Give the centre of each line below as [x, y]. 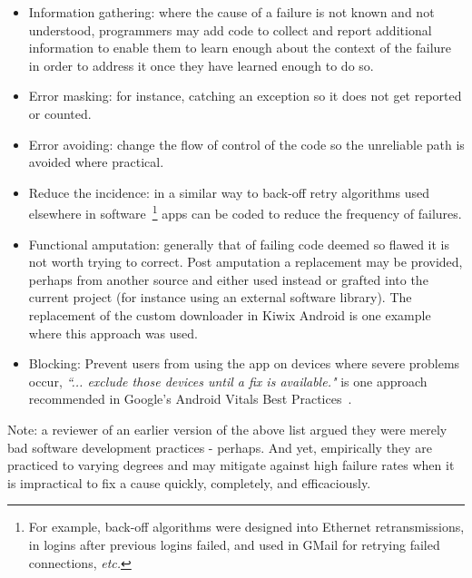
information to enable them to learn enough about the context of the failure [240, 48]
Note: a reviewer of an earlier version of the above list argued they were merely [227, 429]
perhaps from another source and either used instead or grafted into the [228, 279]
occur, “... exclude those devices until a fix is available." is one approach [228, 381]
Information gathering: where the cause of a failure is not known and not [231, 12]
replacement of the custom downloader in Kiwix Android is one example [230, 314]
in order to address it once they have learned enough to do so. [201, 65]
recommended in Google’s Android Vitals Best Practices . [190, 399]
